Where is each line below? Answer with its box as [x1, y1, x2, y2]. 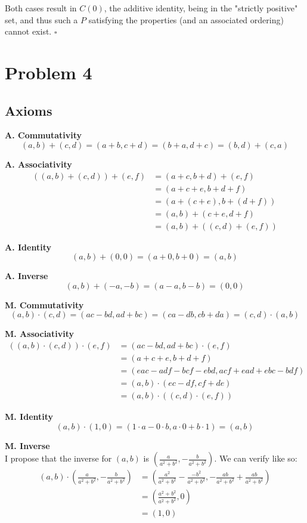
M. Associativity [5, 327, 74, 340]
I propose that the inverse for [5, 452, 112, 465]
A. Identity [5, 240, 51, 253]
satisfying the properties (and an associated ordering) [88, 13, 284, 26]
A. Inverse [5, 270, 48, 282]
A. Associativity [5, 157, 72, 170]
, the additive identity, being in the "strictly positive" [104, 2, 298, 14]
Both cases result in [5, 2, 77, 14]
